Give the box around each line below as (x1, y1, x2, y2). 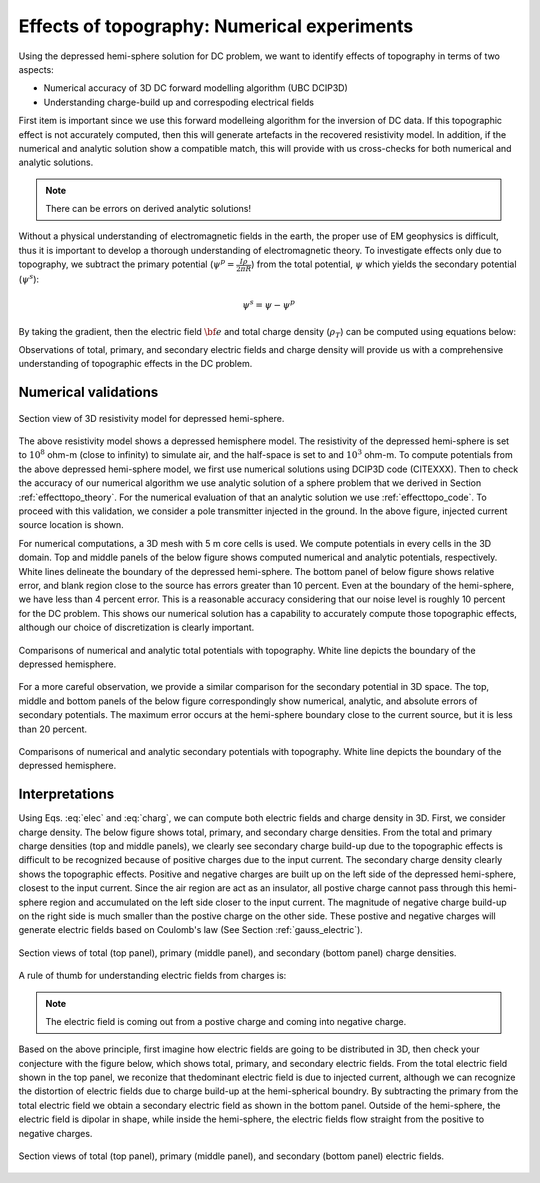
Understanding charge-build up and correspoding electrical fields (43, 96, 315, 108)
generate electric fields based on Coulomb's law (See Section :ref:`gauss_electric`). (18, 924, 364, 936)
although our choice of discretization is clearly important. (18, 621, 255, 634)
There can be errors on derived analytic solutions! (45, 203, 252, 215)
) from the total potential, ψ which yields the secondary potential (251, 258, 517, 270)
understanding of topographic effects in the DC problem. (18, 358, 253, 370)
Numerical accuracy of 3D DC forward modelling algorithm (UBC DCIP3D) (43, 82, 349, 94)
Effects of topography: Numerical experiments (18, 15, 414, 37)
